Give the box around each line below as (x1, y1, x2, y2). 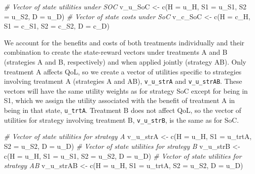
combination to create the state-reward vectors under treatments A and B (4, 47, 227, 57)
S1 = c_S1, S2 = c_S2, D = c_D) (4, 21, 109, 31)
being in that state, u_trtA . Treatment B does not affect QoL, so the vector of (4, 105, 242, 115)
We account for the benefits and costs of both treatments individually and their (4, 37, 245, 47)
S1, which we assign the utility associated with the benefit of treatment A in (4, 95, 235, 105)
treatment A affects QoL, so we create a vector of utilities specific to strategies (4, 66, 242, 76)
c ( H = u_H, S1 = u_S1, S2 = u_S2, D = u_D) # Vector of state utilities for (4, 150, 242, 161)
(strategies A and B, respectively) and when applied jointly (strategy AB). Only (4, 56, 247, 67)
